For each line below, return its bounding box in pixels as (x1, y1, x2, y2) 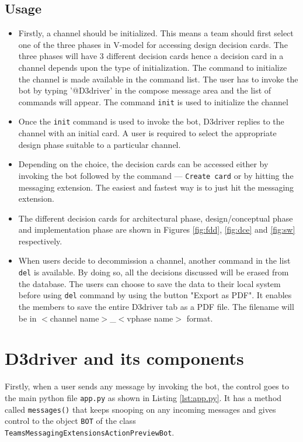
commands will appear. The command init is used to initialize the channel (18, 95, 288, 108)
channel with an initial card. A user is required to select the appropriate (18, 127, 277, 139)
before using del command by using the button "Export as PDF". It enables (18, 289, 292, 301)
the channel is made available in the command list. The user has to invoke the (18, 72, 298, 85)
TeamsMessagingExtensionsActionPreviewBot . (5, 426, 175, 438)
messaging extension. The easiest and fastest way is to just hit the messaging (18, 181, 294, 193)
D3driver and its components (5, 346, 244, 370)
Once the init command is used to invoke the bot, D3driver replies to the (18, 115, 284, 127)
